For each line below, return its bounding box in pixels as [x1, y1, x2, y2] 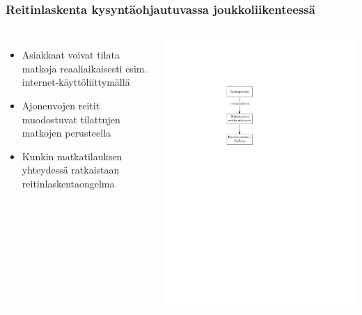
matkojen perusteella [22, 125, 111, 140]
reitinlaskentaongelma [22, 176, 115, 190]
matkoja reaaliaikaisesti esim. [22, 61, 148, 75]
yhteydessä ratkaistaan [22, 162, 120, 177]
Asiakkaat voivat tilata [22, 47, 120, 62]
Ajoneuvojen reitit [22, 98, 100, 112]
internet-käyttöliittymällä [22, 75, 130, 89]
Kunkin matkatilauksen [22, 148, 123, 163]
